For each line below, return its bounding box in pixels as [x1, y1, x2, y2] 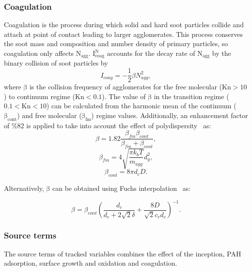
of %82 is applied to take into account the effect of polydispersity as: [4, 120, 211, 130]
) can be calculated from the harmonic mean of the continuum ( [46, 101, 236, 111]
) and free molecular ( [17, 110, 82, 120]
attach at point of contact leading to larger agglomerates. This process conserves [4, 29, 243, 39]
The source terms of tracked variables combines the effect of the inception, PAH [4, 248, 241, 258]
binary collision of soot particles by [4, 58, 108, 68]
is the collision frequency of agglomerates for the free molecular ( [29, 82, 222, 92]
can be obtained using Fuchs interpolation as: [52, 183, 191, 193]
